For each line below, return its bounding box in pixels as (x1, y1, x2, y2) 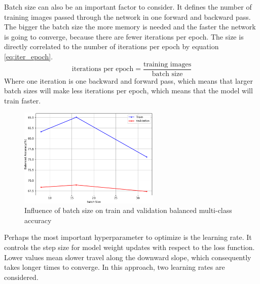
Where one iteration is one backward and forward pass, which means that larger (4, 75, 253, 86)
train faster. (4, 95, 41, 105)
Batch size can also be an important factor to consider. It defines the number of (4, 2, 252, 12)
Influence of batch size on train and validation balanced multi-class (24, 205, 232, 216)
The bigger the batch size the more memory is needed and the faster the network (4, 21, 256, 32)
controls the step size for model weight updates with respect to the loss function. (4, 241, 255, 252)
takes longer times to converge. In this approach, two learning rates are (4, 262, 225, 272)
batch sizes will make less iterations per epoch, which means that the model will (4, 85, 253, 96)
